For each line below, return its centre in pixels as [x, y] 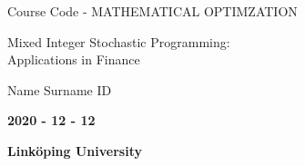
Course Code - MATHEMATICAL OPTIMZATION [152, 11]
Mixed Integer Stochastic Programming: [119, 41]
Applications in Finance [74, 59]
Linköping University [75, 150]
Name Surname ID [60, 89]
